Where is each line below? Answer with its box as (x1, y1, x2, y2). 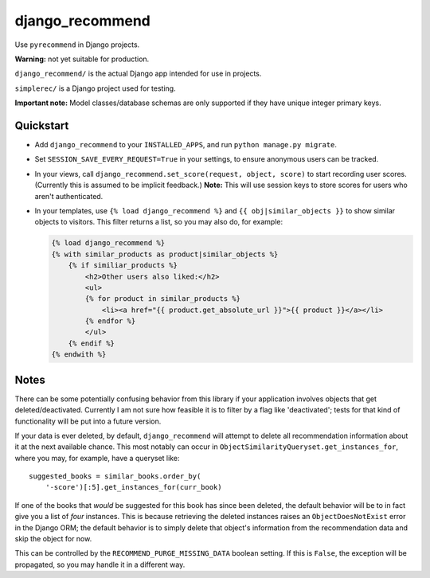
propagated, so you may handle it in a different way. (14, 560, 186, 569)
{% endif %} (68, 338, 115, 348)
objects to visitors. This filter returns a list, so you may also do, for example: (34, 217, 283, 227)
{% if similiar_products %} (68, 261, 178, 270)
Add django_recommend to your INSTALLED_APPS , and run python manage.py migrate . (34, 140, 338, 150)
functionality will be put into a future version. (14, 416, 162, 426)
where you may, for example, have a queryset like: (14, 453, 180, 463)
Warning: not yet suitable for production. (14, 54, 150, 64)
